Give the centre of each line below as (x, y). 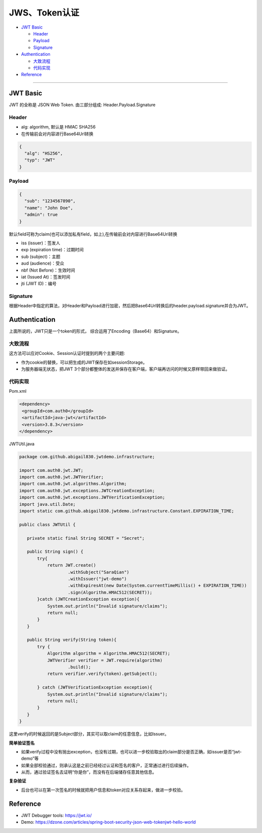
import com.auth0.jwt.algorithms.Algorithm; (73, 484)
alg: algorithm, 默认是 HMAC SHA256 (58, 127)
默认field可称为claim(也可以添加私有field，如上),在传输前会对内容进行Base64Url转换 (93, 234)
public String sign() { (55, 552)
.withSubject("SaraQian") (98, 572)
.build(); (79, 667)
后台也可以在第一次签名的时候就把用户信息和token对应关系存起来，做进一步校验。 (103, 790)
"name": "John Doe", (49, 208)
